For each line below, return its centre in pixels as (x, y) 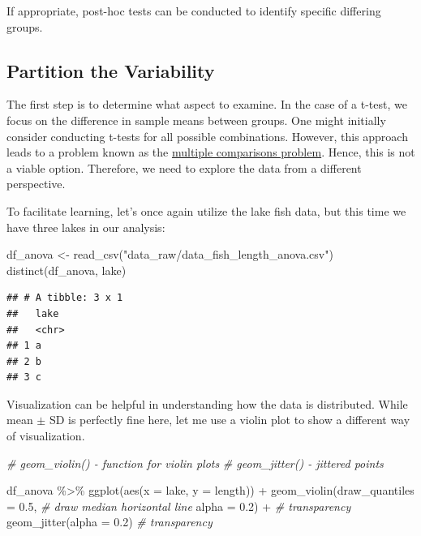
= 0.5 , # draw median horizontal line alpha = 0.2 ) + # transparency (179, 506)
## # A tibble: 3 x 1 (65, 298)
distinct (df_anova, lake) (67, 270)
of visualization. (46, 436)
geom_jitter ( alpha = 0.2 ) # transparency (110, 522)
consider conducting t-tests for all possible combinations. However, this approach (207, 136)
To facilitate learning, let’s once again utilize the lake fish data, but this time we (206, 210)
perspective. (36, 184)
